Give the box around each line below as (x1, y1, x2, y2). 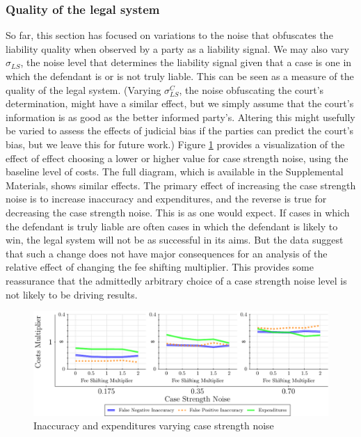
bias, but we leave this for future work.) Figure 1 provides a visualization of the (6, 136, 345, 151)
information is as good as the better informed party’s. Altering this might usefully (6, 109, 355, 124)
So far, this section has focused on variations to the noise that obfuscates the (6, 28, 333, 42)
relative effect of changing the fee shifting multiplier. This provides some (6, 260, 314, 274)
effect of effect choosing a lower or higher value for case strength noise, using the (6, 150, 348, 165)
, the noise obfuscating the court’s (179, 82, 324, 97)
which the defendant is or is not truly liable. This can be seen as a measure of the (6, 69, 354, 83)
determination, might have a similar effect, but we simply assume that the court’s (6, 96, 354, 111)
